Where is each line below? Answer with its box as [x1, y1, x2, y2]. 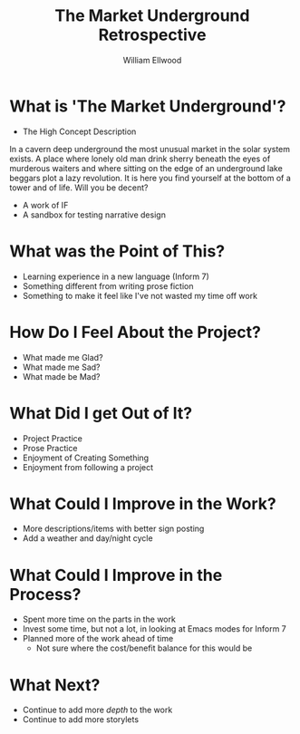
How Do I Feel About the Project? [9, 322, 261, 343]
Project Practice [22, 432, 83, 444]
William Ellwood [122, 54, 182, 65]
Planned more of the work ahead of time [22, 633, 174, 644]
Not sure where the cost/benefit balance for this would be [35, 642, 253, 653]
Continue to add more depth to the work [22, 704, 173, 716]
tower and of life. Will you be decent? [9, 182, 149, 193]
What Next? [9, 674, 101, 695]
